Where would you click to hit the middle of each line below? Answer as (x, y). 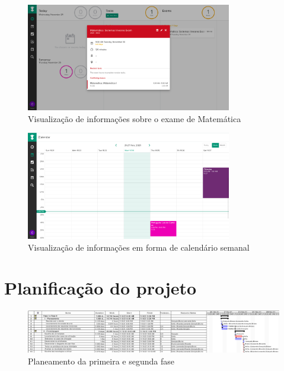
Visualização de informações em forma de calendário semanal (139, 247)
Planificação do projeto (100, 288)
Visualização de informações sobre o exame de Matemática (135, 118)
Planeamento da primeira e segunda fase (101, 361)
